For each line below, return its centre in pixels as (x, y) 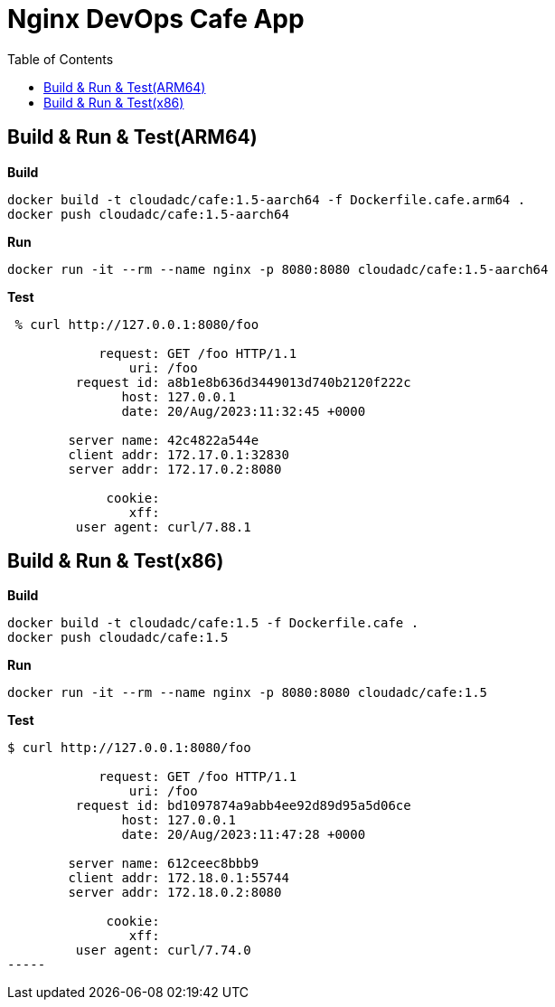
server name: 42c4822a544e (164, 440)
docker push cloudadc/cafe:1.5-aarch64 (148, 214)
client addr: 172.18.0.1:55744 (179, 878)
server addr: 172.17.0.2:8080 (175, 469)
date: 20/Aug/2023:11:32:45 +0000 (244, 411)
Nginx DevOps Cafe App (156, 19)
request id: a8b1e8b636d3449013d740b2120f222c (243, 382)
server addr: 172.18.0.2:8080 (175, 893)
